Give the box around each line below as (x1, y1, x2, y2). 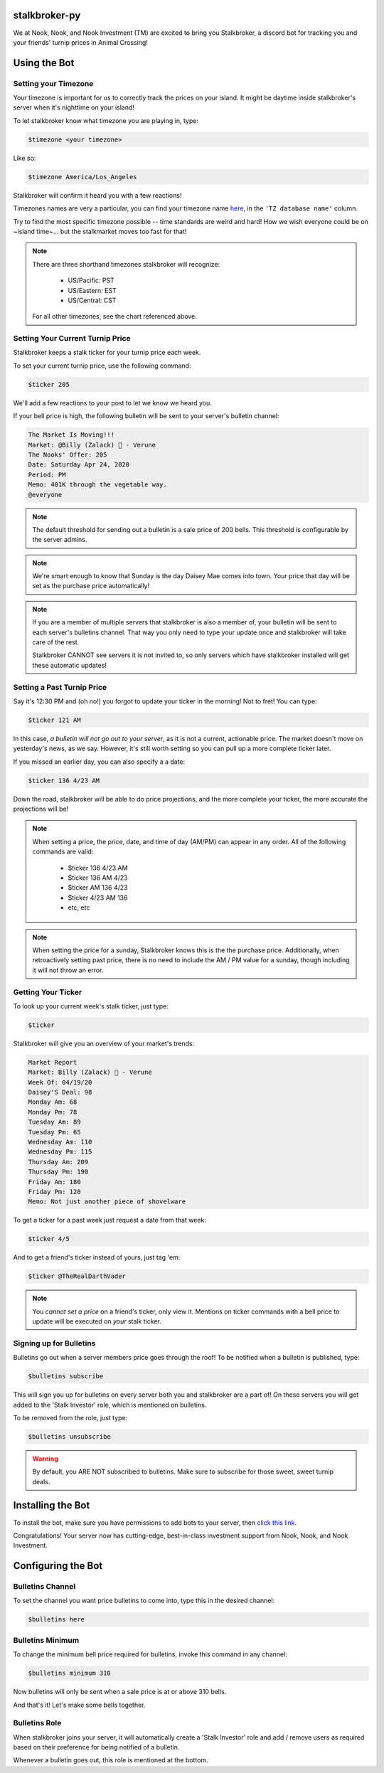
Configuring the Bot (13, 1560, 103, 1572)
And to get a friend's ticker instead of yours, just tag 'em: (13, 1253, 181, 1262)
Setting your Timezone (13, 78, 94, 88)
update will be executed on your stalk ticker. (32, 1317, 161, 1326)
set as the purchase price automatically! (32, 582, 150, 590)
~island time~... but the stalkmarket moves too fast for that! (13, 227, 187, 235)
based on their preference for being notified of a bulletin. (13, 1743, 180, 1752)
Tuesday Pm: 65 (28, 1128, 81, 1136)
